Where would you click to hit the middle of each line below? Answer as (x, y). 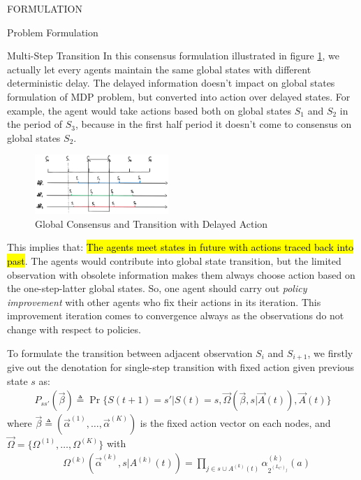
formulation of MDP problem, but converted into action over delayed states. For (179, 96)
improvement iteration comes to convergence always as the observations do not (176, 315)
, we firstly (330, 352)
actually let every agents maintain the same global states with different (159, 69)
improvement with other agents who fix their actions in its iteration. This (164, 301)
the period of (35, 124)
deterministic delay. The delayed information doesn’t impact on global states (171, 83)
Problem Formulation (53, 32)
